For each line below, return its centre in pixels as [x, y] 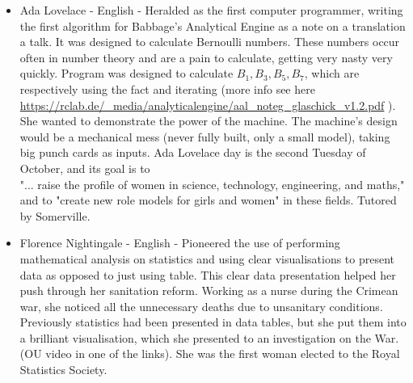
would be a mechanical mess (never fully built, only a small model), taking [205, 136]
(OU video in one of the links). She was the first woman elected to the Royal [210, 354]
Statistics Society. [63, 370]
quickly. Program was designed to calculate [126, 73]
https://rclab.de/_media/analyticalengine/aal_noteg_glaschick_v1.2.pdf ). [208, 105]
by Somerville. [55, 215]
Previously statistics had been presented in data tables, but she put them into [213, 322]
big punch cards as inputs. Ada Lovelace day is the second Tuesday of [193, 152]
